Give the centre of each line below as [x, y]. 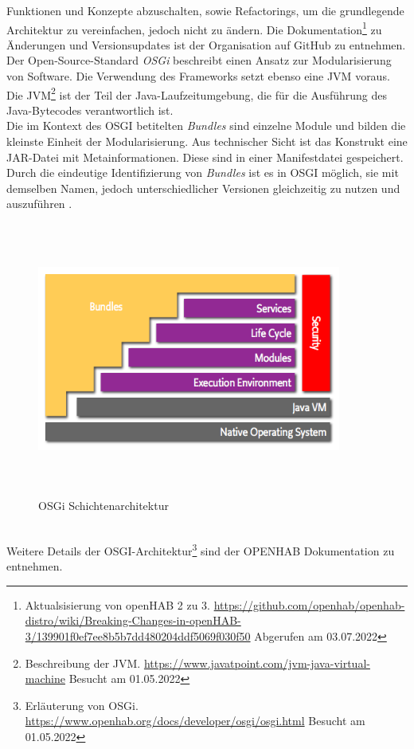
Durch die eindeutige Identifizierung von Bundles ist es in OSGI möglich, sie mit [203, 173]
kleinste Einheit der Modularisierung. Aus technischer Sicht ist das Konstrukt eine [207, 141]
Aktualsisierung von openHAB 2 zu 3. [117, 604]
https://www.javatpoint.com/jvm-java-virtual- [257, 663]
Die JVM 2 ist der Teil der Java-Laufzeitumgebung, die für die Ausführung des [197, 93]
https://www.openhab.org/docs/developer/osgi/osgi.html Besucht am [195, 721]
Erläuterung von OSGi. [82, 705]
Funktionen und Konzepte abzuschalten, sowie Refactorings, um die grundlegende [205, 10]
